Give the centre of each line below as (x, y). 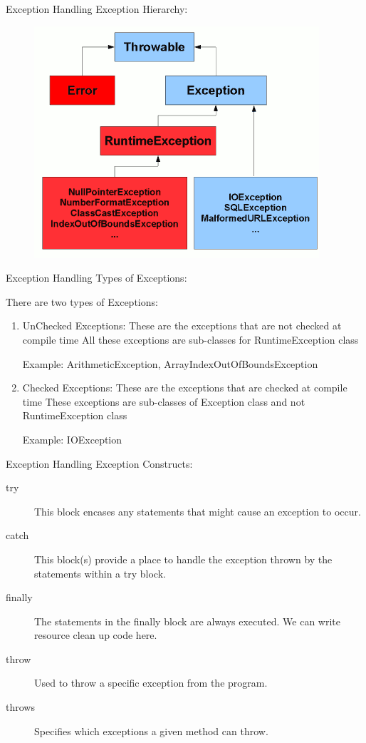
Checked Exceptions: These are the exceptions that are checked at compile (185, 388)
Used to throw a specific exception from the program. (151, 683)
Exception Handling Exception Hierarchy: (97, 9)
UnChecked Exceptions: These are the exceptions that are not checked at (182, 326)
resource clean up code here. (96, 635)
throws (20, 707)
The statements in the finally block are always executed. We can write (187, 621)
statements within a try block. (100, 573)
